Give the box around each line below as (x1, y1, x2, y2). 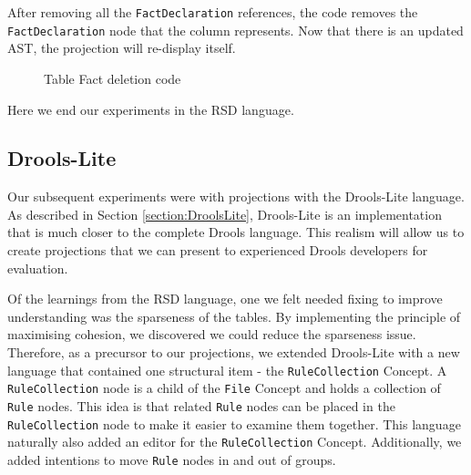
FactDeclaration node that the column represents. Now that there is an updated (7, 20, 464, 39)
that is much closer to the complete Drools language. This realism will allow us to (7, 222, 465, 242)
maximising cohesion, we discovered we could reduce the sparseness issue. (7, 325, 416, 344)
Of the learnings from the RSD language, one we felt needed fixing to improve (7, 289, 443, 308)
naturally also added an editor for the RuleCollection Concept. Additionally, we (7, 432, 462, 451)
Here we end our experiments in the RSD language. (7, 99, 294, 119)
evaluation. (7, 258, 68, 277)
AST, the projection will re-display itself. (7, 38, 236, 57)
